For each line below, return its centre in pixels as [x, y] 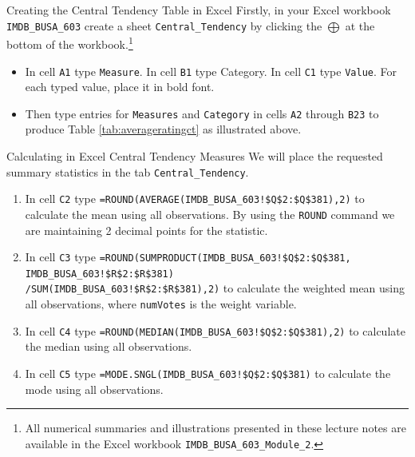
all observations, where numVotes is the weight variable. [161, 304]
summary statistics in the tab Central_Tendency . [128, 171]
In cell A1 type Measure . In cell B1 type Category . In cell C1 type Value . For [211, 71]
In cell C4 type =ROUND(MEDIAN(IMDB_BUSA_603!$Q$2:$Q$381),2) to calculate [215, 330]
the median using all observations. [109, 346]
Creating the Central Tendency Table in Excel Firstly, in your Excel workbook [199, 10]
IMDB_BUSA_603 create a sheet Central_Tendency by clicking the [164, 25]
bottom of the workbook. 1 [70, 43]
